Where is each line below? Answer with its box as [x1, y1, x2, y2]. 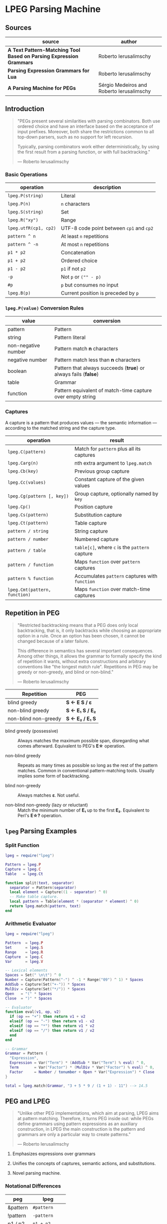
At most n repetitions [61, 241, 109, 248]
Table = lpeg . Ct [5, 871, 43, 877]
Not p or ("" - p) [61, 274, 101, 281]
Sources [5, 23, 32, 32]
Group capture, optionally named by [74, 490, 159, 497]
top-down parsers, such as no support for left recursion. [17, 134, 133, 140]
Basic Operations [5, 171, 48, 178]
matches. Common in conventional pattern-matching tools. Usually [17, 767, 155, 773]
